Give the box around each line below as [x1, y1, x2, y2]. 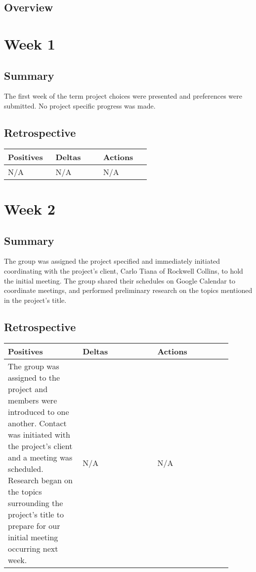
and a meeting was [8, 451, 73, 463]
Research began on [8, 474, 73, 486]
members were [8, 394, 57, 406]
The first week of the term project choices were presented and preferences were [4, 91, 242, 101]
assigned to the [8, 371, 60, 383]
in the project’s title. [4, 294, 67, 305]
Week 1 [4, 33, 55, 54]
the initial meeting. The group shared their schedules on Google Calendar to [4, 275, 235, 286]
